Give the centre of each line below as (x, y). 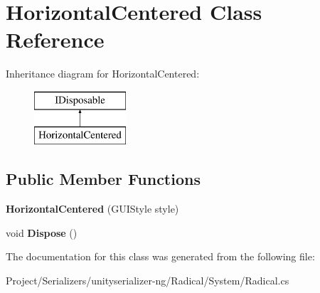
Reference (55, 39)
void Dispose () (42, 232)
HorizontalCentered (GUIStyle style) (92, 209)
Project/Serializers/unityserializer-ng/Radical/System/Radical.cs (148, 281)
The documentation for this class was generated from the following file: (160, 256)
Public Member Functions (103, 179)
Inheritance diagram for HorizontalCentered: (103, 74)
